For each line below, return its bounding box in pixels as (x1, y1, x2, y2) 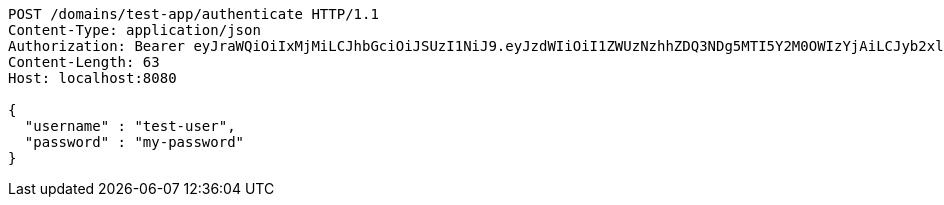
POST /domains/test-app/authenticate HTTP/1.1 (8, 6, 379, 22)
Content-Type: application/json (8, 22, 261, 38)
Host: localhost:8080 (8, 70, 177, 86)
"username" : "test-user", (24, 118, 236, 134)
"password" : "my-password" (24, 134, 245, 150)
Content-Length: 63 (8, 54, 160, 70)
